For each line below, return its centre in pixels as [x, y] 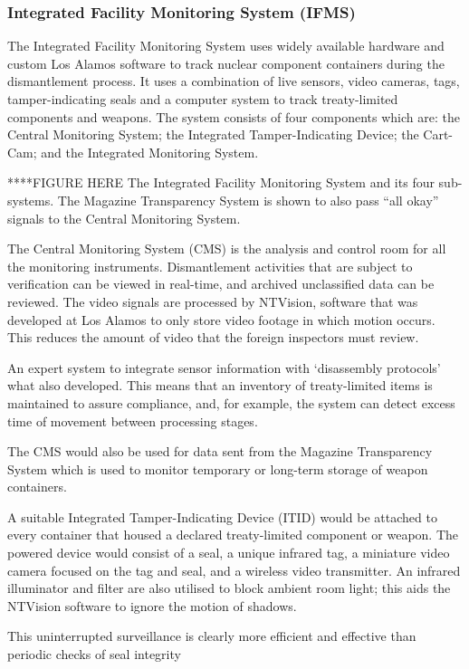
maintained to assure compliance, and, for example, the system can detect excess [231, 402]
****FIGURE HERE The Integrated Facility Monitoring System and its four [221, 182]
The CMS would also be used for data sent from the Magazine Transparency [220, 451]
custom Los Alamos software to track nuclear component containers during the [226, 63]
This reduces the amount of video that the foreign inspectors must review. [213, 337]
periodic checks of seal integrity [94, 654]
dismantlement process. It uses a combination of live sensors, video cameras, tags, [234, 81]
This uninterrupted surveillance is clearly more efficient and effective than [212, 636]
